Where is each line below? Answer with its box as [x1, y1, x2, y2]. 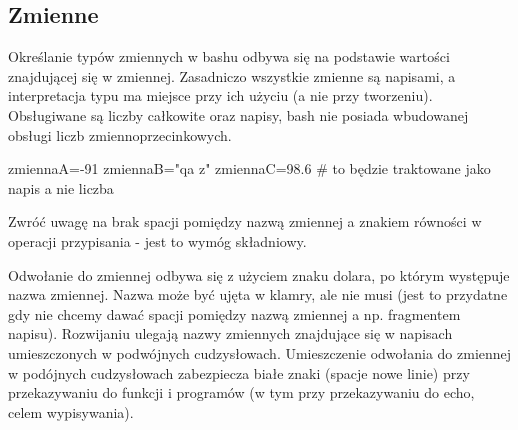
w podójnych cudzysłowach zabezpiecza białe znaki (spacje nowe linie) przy [8, 362, 470, 383]
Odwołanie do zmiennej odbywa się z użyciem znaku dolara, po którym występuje [8, 264, 510, 285]
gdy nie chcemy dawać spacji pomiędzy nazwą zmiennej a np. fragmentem [8, 303, 461, 324]
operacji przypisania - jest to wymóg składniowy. [8, 230, 307, 251]
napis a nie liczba [8, 177, 114, 198]
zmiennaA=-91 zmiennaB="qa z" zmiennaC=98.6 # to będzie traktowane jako [8, 158, 491, 179]
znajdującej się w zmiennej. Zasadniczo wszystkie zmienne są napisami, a [8, 65, 456, 86]
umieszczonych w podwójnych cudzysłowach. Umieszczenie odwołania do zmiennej [8, 342, 512, 363]
